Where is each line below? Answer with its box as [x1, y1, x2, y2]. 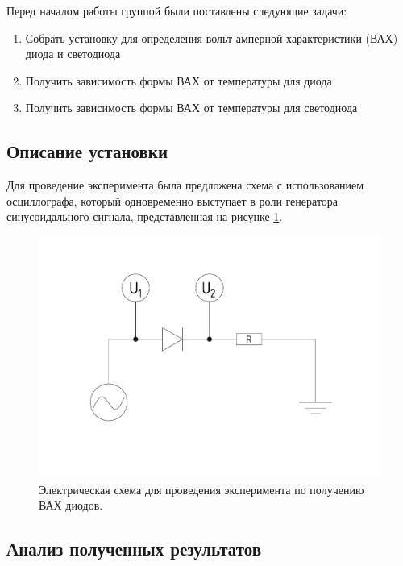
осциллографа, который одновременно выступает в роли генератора [6, 192, 339, 209]
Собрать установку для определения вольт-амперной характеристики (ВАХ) [25, 29, 398, 46]
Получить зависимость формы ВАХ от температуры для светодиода [25, 99, 358, 116]
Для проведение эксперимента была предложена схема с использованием [6, 177, 364, 194]
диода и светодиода [25, 45, 121, 62]
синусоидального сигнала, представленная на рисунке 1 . [6, 208, 283, 225]
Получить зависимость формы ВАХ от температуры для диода [25, 72, 332, 89]
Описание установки [6, 139, 168, 164]
